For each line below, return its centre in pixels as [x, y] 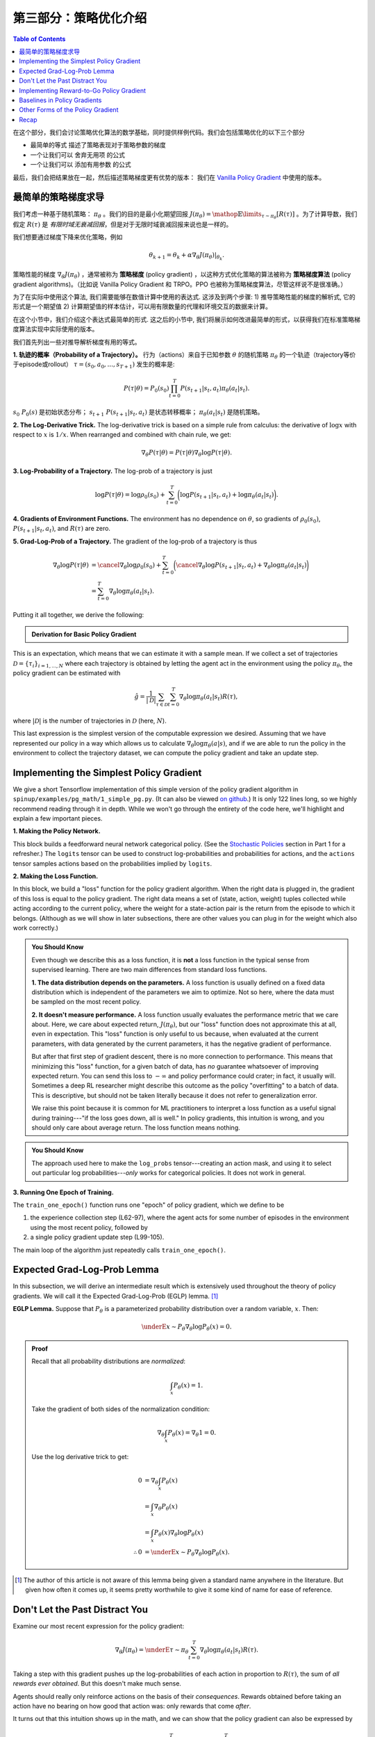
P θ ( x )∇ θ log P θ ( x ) [179, 1533]
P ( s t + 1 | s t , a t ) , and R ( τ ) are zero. [62, 529]
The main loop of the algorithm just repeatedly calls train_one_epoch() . [119, 1250]
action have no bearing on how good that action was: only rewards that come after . [132, 1706]
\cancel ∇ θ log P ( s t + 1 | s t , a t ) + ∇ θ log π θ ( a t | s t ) [241, 566]
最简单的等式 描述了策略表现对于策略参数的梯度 [98, 145]
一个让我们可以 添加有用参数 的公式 [81, 165]
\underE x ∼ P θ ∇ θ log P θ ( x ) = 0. [186, 1328]
